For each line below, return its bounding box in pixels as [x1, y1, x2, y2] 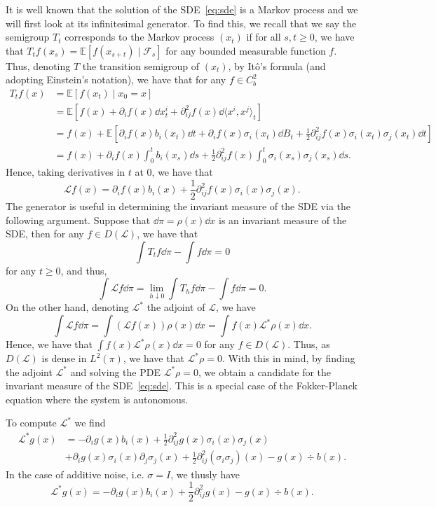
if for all [246, 29, 281, 44]
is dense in [41, 351, 87, 366]
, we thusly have [170, 466, 240, 481]
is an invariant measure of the [218, 212, 347, 227]
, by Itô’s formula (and [228, 58, 326, 73]
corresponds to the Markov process [64, 29, 214, 44]
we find [74, 415, 106, 430]
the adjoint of [147, 300, 205, 314]
